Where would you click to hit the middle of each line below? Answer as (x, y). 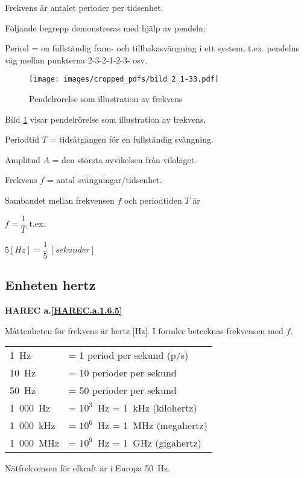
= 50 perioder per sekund (122, 390)
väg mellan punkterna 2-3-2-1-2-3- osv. (76, 60)
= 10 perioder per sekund (122, 373)
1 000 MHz (34, 443)
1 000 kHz (33, 425)
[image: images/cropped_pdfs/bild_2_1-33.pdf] (124, 79)
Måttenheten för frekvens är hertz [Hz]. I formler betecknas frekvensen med (144, 330)
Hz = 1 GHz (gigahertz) (150, 443)
